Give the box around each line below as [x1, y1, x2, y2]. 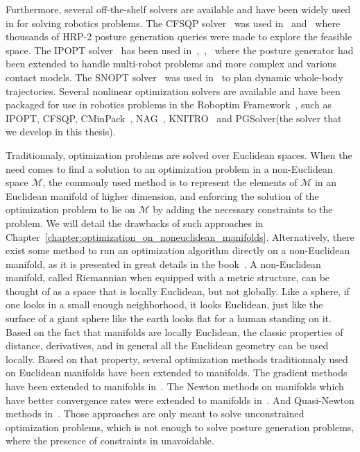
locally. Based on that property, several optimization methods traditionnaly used [6, 351, 348, 366]
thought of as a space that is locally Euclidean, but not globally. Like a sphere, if [6, 283, 350, 298]
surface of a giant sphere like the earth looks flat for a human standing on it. [6, 311, 332, 326]
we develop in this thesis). [6, 124, 116, 139]
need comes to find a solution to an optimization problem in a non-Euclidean [6, 161, 333, 176]
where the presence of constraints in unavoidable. [6, 433, 214, 448]
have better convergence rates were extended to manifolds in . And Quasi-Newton [6, 392, 354, 407]
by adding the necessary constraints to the [153, 202, 333, 217]
